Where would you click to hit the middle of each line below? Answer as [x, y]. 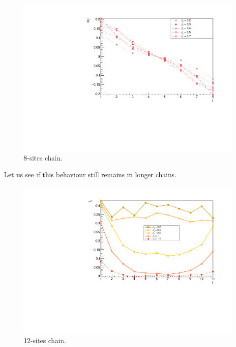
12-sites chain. [45, 340]
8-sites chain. [43, 158]
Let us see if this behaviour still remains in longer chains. [90, 174]
